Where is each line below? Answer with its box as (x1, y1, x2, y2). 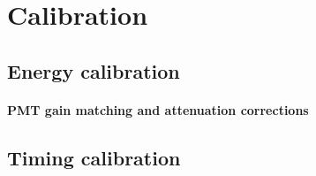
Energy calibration (7, 57, 180, 84)
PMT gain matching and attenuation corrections (7, 100, 309, 119)
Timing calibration (7, 143, 181, 171)
